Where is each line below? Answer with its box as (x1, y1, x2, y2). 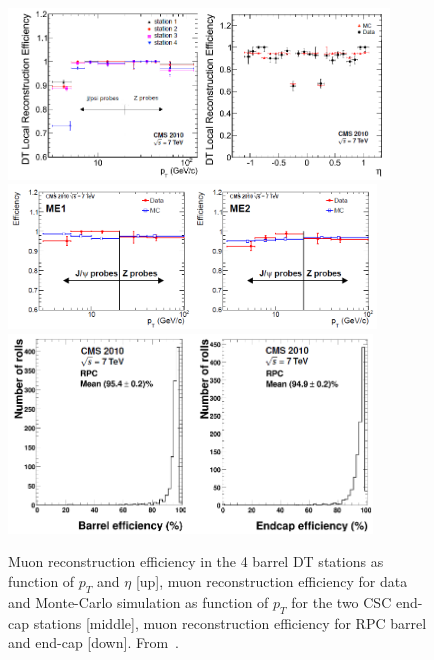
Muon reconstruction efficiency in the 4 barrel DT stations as (8, 551, 384, 572)
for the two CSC (291, 591, 392, 612)
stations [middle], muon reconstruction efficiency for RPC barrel (33, 612, 427, 633)
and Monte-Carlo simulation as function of (8, 591, 269, 612)
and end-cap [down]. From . (8, 632, 179, 653)
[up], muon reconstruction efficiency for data (135, 571, 408, 591)
